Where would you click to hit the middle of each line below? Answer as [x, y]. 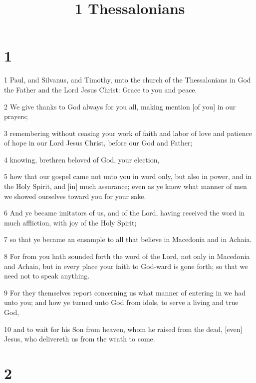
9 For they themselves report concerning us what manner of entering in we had [125, 292]
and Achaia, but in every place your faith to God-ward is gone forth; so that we [126, 266]
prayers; [16, 116]
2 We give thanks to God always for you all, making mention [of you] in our [120, 106]
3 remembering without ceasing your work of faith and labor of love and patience [128, 133]
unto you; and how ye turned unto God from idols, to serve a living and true [121, 302]
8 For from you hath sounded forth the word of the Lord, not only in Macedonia [127, 256]
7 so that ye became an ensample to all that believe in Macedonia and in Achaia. [128, 239]
